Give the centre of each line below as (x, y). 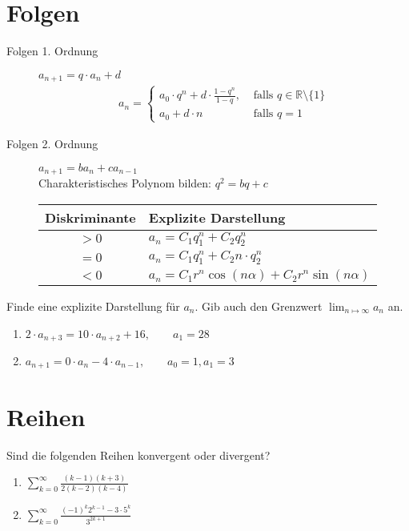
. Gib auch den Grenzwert (259, 306)
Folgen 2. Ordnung (52, 143)
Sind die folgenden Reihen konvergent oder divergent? (138, 455)
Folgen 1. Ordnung (52, 51)
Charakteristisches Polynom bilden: (125, 182)
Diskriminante (90, 217)
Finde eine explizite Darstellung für (93, 306)
